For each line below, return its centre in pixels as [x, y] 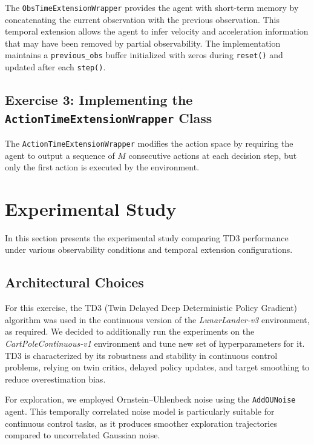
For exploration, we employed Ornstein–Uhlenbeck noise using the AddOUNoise [150, 399]
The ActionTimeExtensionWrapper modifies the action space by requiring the [149, 143]
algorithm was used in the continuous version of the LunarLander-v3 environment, [157, 319]
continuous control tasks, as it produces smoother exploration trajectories [141, 423]
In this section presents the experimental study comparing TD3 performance [147, 237]
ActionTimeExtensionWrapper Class [109, 117]
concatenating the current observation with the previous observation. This [142, 19]
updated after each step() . [55, 67]
